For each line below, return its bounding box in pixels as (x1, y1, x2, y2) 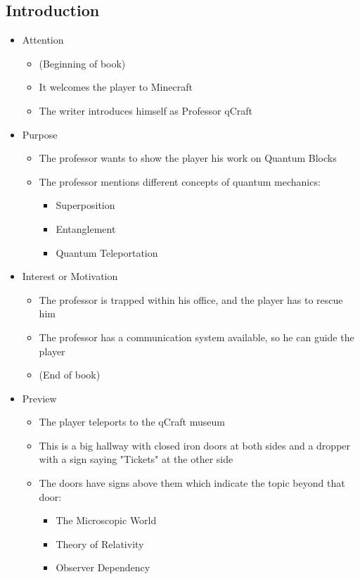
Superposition (56, 198, 115, 212)
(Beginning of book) (39, 56, 126, 70)
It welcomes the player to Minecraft (39, 79, 193, 94)
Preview (22, 390, 57, 405)
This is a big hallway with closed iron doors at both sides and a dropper (39, 438, 351, 452)
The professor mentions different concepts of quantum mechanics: (39, 174, 321, 189)
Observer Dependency (56, 560, 150, 575)
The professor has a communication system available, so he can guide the (39, 329, 354, 344)
